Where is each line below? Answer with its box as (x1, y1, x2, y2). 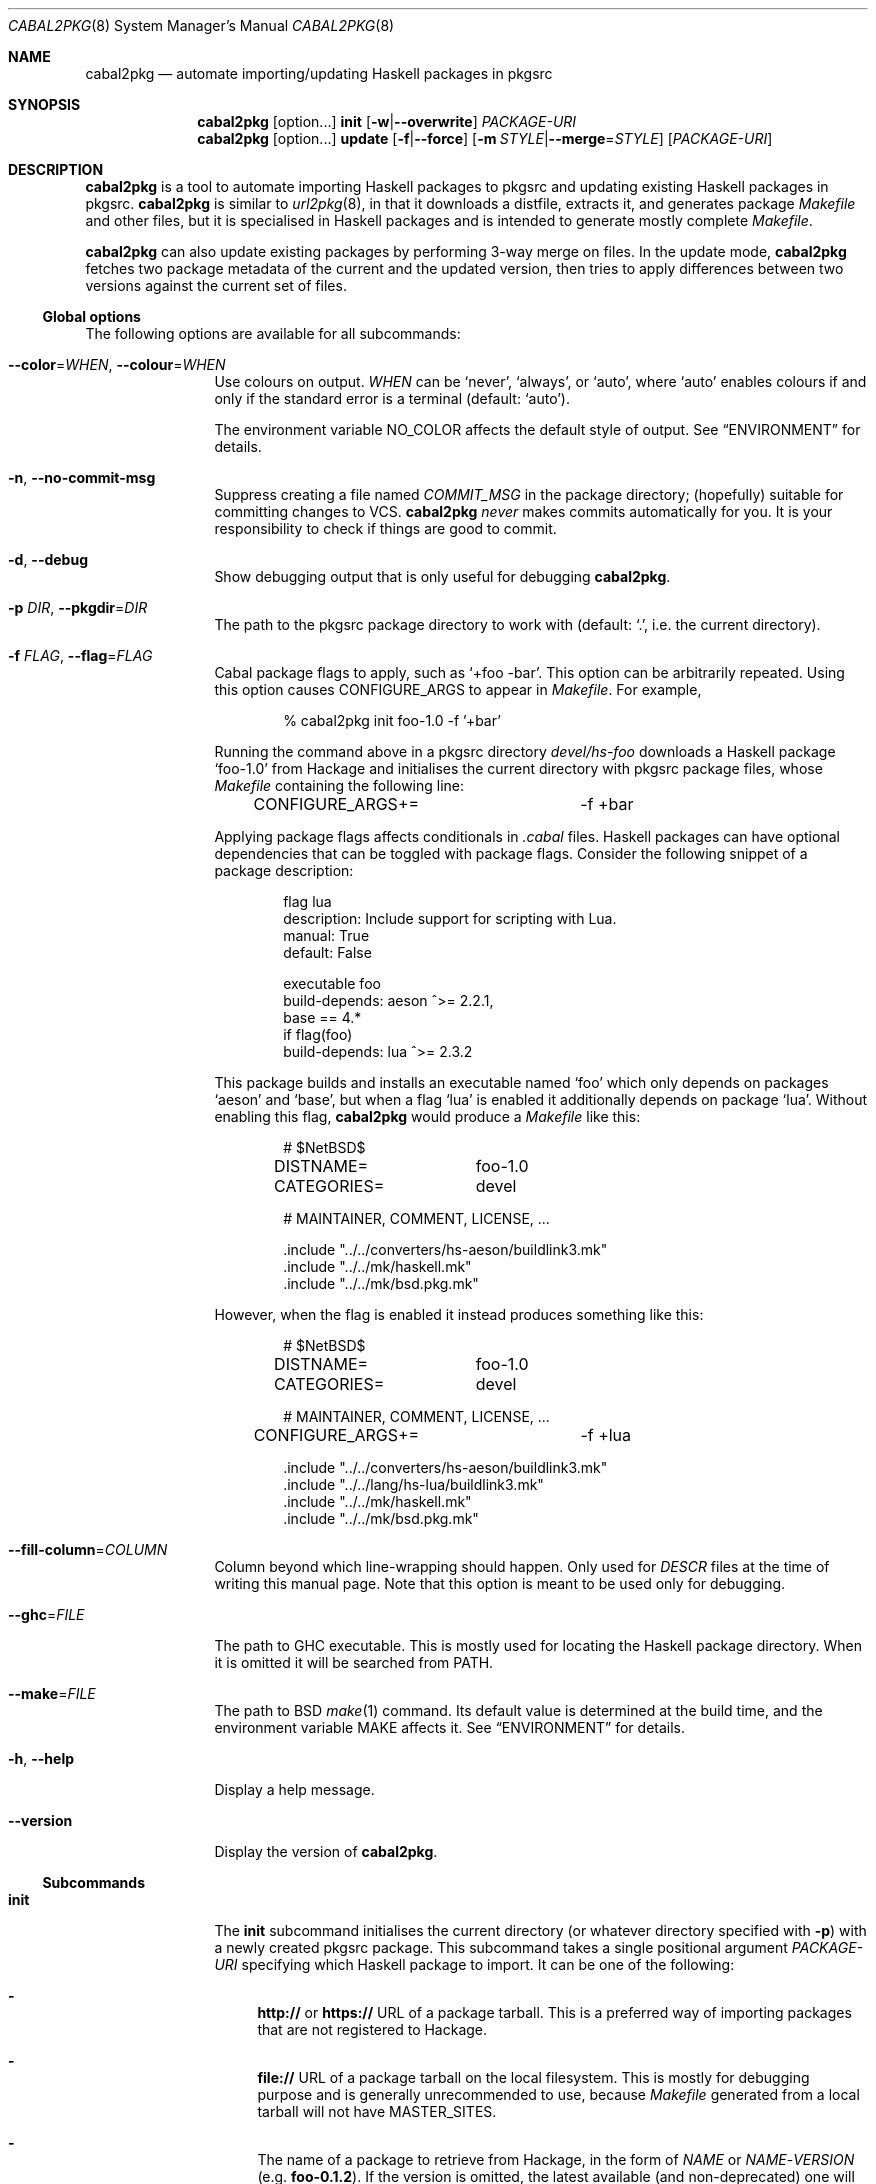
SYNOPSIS (8, 96, 81, 113)
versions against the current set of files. (85, 277, 347, 294)
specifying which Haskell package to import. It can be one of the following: (241, 1956, 735, 1973)
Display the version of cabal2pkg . (214, 1843, 438, 1860)
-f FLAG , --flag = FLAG (8, 647, 153, 664)
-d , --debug (8, 551, 89, 568)
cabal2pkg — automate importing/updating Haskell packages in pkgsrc (85, 65, 553, 82)
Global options (42, 308, 141, 325)
